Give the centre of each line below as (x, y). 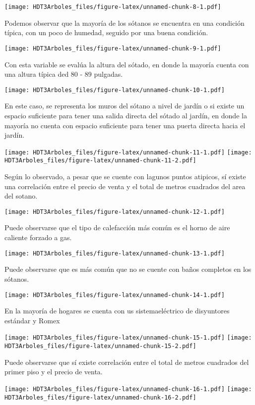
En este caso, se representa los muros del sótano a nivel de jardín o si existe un (125, 106)
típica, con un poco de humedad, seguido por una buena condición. (106, 32)
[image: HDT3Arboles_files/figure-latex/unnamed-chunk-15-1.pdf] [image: (128, 338)
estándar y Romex (32, 320)
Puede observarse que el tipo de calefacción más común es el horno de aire (117, 228)
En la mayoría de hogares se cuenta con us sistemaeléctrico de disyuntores (117, 311)
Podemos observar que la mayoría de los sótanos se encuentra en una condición (125, 23)
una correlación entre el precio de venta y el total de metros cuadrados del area (125, 186)
